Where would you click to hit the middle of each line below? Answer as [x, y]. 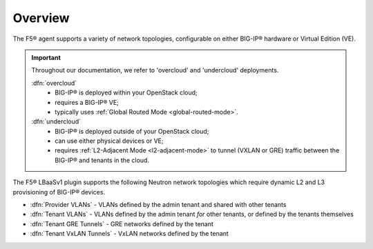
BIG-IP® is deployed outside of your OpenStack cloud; [132, 131]
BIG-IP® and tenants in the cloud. [102, 160]
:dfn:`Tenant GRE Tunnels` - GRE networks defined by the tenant [122, 223]
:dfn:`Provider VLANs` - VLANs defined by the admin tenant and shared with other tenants [158, 205]
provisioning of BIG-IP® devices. [59, 192]
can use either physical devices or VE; [109, 141]
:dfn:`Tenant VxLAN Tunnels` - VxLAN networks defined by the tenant [130, 234]
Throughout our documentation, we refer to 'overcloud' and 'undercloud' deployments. [155, 70]
